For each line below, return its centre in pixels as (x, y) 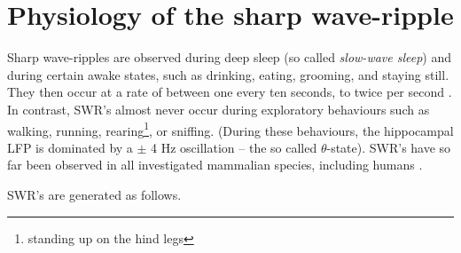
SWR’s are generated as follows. (94, 194)
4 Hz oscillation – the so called (234, 147)
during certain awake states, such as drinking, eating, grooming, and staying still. (228, 74)
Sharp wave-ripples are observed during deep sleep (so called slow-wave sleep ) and (230, 57)
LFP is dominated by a (70, 147)
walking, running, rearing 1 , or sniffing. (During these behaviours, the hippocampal (230, 129)
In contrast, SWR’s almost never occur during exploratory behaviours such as (219, 109)
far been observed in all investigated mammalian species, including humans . (215, 165)
